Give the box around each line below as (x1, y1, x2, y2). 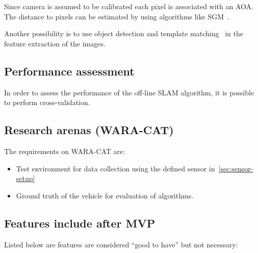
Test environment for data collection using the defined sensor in (16, 163, 215, 173)
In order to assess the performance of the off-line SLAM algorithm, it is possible (4, 87, 254, 97)
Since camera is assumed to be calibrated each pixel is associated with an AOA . (4, 1, 253, 11)
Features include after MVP (4, 215, 156, 231)
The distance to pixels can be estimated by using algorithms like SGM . (4, 11, 229, 21)
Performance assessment (4, 63, 135, 79)
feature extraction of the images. (4, 38, 106, 48)
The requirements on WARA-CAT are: (4, 145, 125, 156)
